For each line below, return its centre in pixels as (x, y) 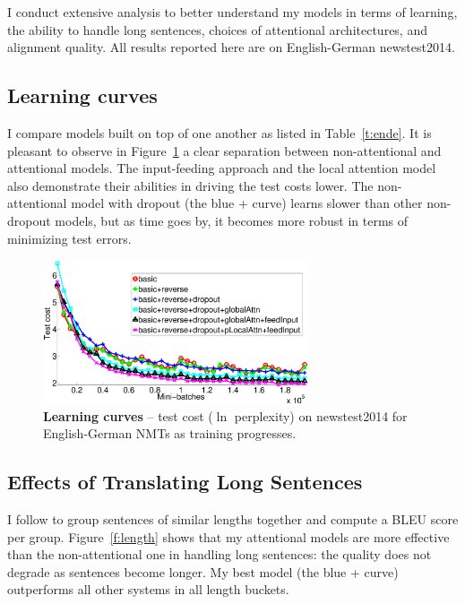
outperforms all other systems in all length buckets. (148, 589)
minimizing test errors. (69, 238)
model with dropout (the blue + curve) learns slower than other (247, 203)
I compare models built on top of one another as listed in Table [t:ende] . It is (220, 132)
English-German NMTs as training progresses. (170, 433)
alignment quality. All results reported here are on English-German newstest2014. (231, 47)
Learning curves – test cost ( (128, 415)
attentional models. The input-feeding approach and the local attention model (222, 168)
